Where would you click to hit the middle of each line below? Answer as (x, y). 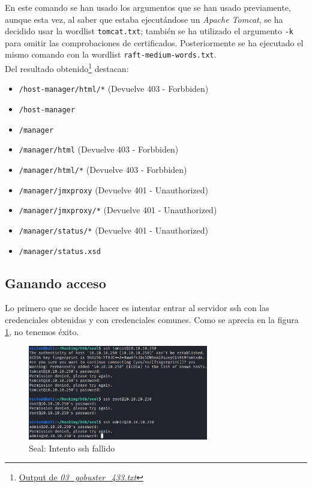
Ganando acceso (55, 283)
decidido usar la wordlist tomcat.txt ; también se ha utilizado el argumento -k (149, 31)
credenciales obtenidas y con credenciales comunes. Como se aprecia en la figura (152, 320)
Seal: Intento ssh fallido (72, 448)
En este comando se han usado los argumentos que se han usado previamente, (148, 7)
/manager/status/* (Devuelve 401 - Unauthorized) (114, 230)
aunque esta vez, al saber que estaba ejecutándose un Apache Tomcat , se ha (144, 19)
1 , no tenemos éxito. (42, 331)
